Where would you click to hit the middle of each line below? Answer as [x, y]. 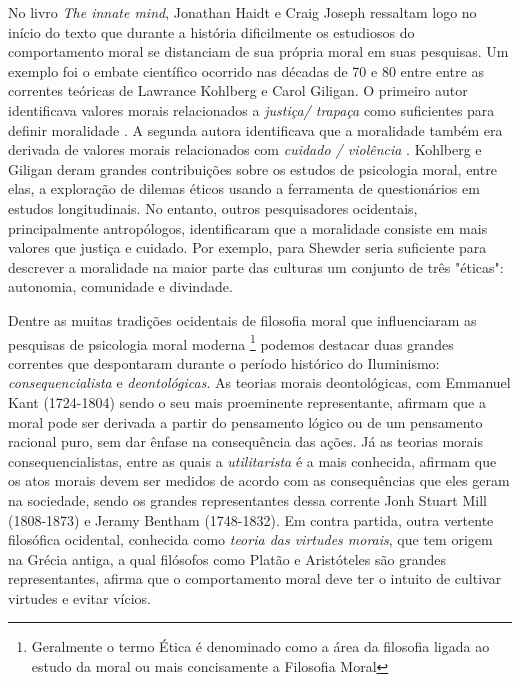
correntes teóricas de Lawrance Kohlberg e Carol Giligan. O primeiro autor [238, 90]
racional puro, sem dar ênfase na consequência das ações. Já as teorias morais [246, 441]
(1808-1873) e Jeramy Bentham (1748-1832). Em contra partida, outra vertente [251, 519]
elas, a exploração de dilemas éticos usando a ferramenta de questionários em [244, 188]
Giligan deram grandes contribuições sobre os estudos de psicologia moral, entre [252, 168]
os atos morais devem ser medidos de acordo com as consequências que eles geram [259, 480]
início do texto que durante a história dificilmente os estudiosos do [211, 31]
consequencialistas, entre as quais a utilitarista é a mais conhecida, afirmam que [252, 460]
